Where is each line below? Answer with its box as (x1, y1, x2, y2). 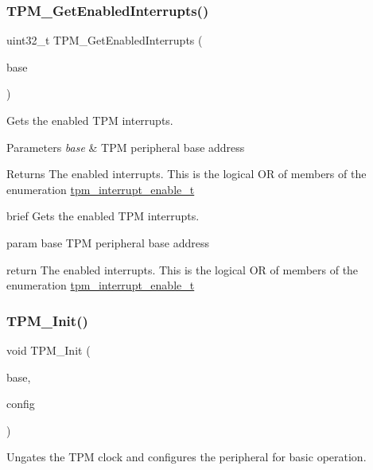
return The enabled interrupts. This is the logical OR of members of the (6, 261, 359, 278)
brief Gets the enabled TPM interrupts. (6, 208, 200, 224)
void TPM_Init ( (6, 341, 91, 358)
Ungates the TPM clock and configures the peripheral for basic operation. (6, 449, 367, 465)
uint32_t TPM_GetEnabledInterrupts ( (6, 32, 203, 49)
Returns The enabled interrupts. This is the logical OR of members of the (6, 165, 367, 182)
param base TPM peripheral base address (6, 234, 209, 251)
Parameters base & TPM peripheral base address (6, 138, 245, 155)
